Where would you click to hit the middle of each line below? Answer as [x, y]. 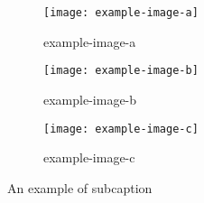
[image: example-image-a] [121, 13]
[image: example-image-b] [121, 71]
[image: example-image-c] [121, 129]
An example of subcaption [80, 187]
